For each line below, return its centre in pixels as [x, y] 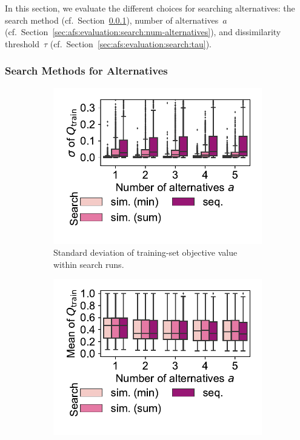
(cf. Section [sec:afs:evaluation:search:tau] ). [131, 43]
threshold [22, 43]
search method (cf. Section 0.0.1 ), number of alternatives [112, 20]
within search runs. [89, 264]
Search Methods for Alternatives [86, 71]
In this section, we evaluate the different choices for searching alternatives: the [150, 8]
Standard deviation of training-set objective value [145, 252]
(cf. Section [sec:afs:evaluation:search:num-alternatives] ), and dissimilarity [143, 32]
